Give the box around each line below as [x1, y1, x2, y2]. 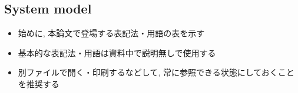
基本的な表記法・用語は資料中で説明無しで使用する [18, 46, 216, 58]
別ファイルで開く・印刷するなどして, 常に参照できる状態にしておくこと [18, 66, 294, 78]
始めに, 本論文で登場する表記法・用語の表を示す [18, 27, 205, 39]
